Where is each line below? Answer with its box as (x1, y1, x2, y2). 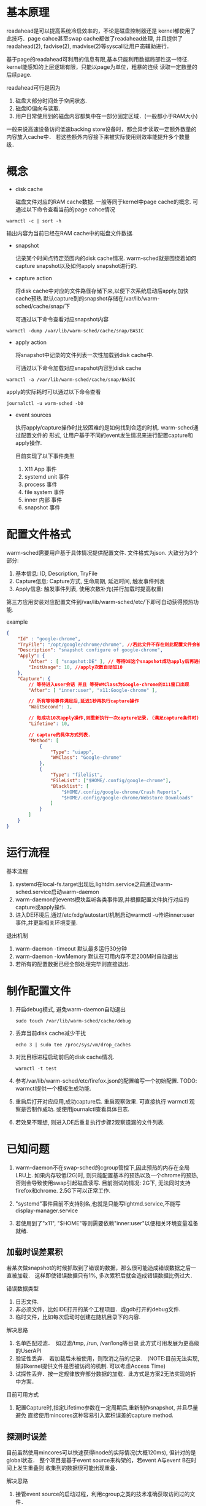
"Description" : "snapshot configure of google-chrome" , (17, 647, 164, 653)
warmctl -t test (15, 1065, 57, 1072)
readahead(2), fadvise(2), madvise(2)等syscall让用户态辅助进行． (6, 42, 173, 50)
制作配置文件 (6, 984, 72, 998)
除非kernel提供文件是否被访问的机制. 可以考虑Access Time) (15, 1362, 166, 1370)
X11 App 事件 (24, 465, 57, 473)
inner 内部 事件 (24, 496, 63, 503)
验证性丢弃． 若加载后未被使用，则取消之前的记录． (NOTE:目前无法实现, (15, 1355, 200, 1362)
